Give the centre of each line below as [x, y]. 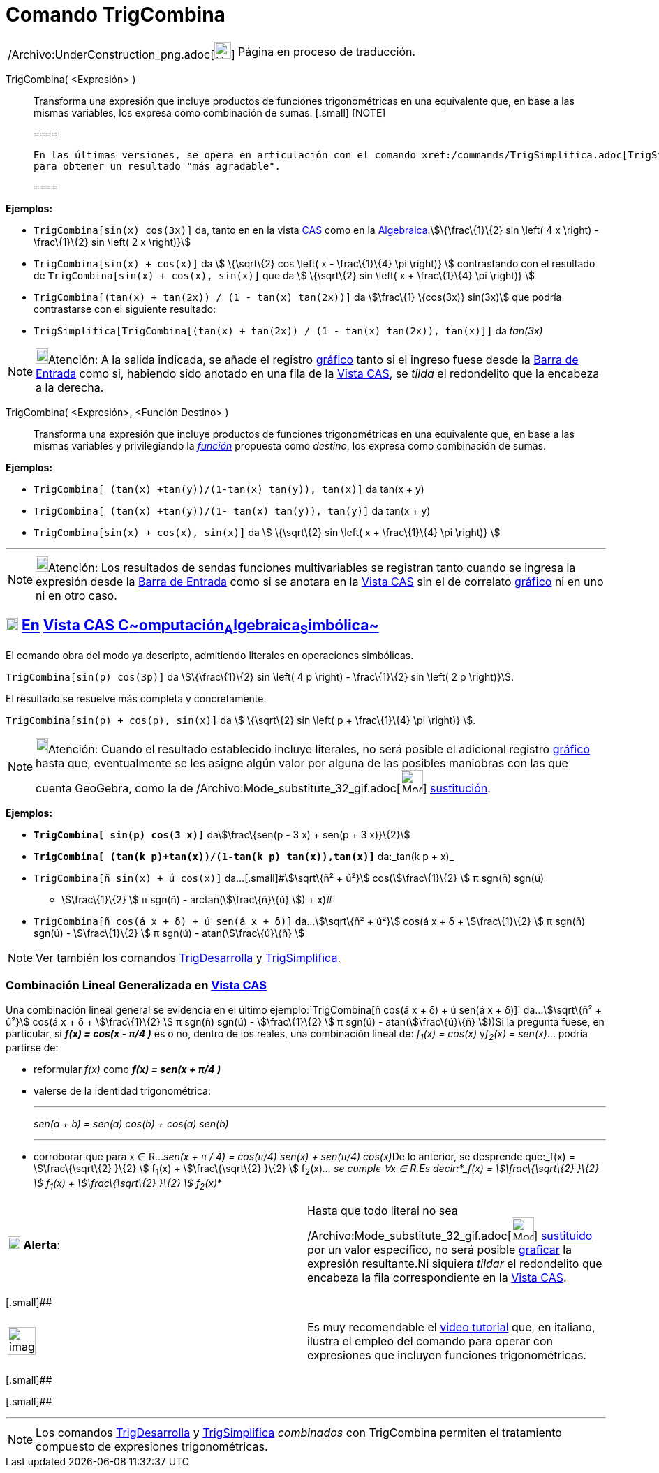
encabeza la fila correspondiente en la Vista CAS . [437, 1277]
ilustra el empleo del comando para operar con [430, 1341]
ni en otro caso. [76, 595]
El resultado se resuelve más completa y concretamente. [136, 698]
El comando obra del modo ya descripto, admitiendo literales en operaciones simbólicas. [210, 655]
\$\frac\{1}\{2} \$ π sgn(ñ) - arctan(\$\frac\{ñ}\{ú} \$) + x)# [197, 899]
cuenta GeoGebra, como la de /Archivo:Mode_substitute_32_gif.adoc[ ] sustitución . [263, 788]
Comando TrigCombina [116, 15]
